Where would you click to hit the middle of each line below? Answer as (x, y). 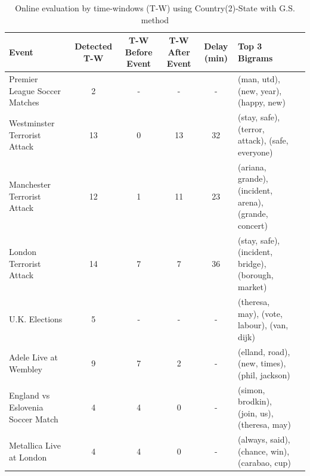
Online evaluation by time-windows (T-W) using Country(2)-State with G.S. (155, 8)
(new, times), (262, 363)
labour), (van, (263, 325)
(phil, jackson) (264, 374)
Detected (94, 46)
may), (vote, (260, 313)
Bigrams (255, 57)
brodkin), (255, 401)
